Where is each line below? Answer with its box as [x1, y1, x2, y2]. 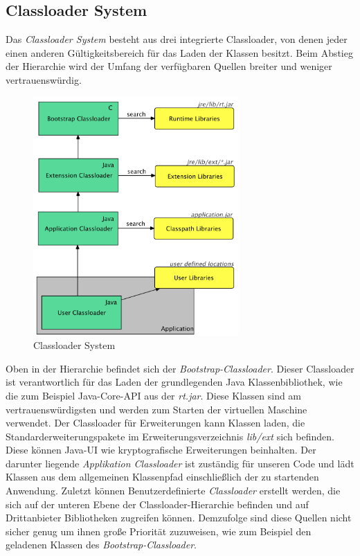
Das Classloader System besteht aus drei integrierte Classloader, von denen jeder [6, 32, 348, 46]
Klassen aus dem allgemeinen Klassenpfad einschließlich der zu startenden [6, 469, 319, 484]
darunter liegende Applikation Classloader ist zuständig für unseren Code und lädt [6, 456, 354, 470]
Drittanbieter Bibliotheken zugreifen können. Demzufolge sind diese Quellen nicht [6, 510, 352, 525]
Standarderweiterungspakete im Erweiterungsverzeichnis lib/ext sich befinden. [6, 429, 334, 443]
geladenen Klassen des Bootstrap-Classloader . [6, 537, 197, 552]
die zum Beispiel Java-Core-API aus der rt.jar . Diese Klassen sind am [6, 388, 302, 402]
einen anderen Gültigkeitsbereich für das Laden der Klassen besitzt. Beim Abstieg [6, 45, 353, 60]
